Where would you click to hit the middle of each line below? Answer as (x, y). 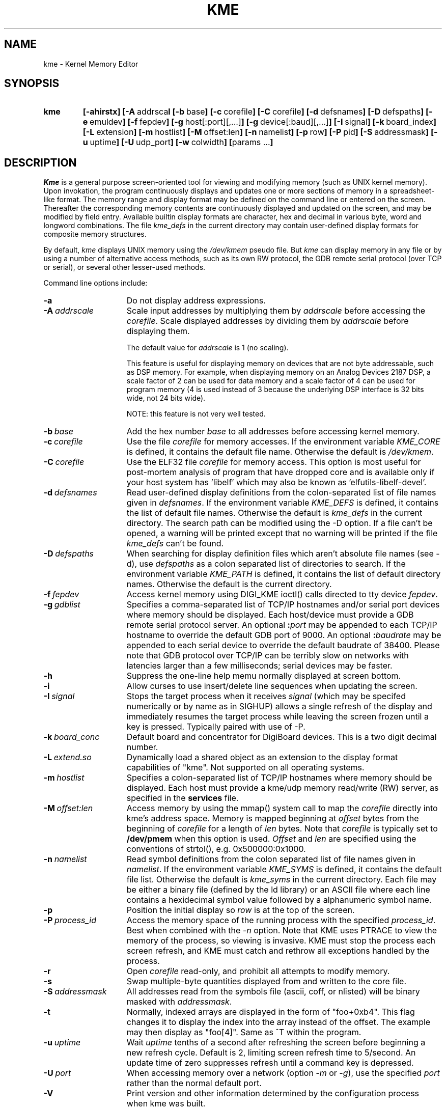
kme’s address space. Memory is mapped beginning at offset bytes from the (273, 819)
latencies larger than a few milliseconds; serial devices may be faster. (259, 666)
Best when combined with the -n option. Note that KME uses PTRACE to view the (282, 931)
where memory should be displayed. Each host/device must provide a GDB (270, 615)
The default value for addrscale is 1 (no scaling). (207, 348)
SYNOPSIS (32, 84)
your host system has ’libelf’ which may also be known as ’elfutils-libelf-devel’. (276, 482)
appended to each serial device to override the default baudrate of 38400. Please (283, 645)
